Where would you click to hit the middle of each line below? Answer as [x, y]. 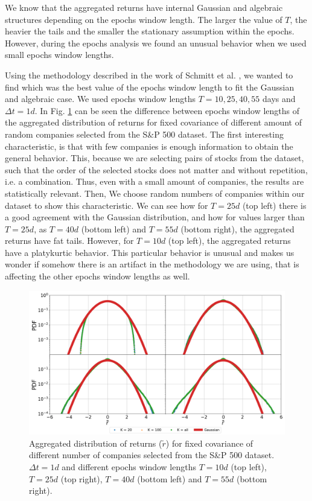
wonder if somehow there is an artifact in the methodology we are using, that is [152, 264]
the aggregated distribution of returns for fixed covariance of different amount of [154, 122]
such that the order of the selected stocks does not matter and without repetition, [156, 169]
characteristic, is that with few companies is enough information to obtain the [149, 146]
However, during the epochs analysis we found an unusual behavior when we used [156, 43]
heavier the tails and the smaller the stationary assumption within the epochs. [150, 31]
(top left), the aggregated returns [229, 241]
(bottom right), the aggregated [237, 228]
